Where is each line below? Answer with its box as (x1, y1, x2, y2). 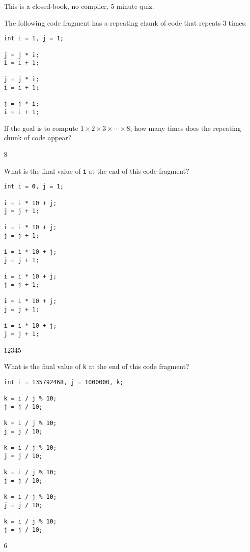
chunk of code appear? (4, 132, 72, 143)
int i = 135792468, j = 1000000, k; (4, 378, 124, 386)
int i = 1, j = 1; (4, 35, 64, 42)
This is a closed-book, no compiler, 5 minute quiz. (4, 1, 154, 11)
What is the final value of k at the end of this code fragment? (4, 361, 189, 371)
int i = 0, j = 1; (4, 183, 64, 190)
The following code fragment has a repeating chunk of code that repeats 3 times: (4, 17, 247, 28)
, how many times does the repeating (130, 123, 241, 133)
